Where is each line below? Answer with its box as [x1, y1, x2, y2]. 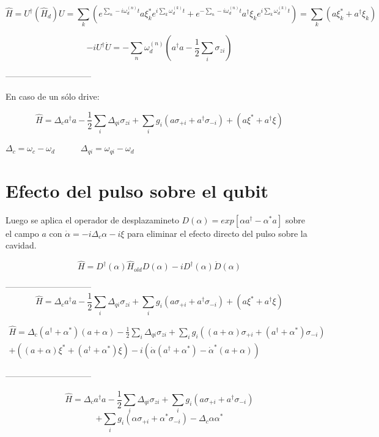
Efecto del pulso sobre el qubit [6, 177, 269, 203]
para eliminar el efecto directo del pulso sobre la [127, 226, 307, 239]
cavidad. [6, 239, 37, 252]
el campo [6, 226, 39, 239]
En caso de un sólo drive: [6, 89, 100, 102]
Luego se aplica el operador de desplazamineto [6, 213, 179, 226]
